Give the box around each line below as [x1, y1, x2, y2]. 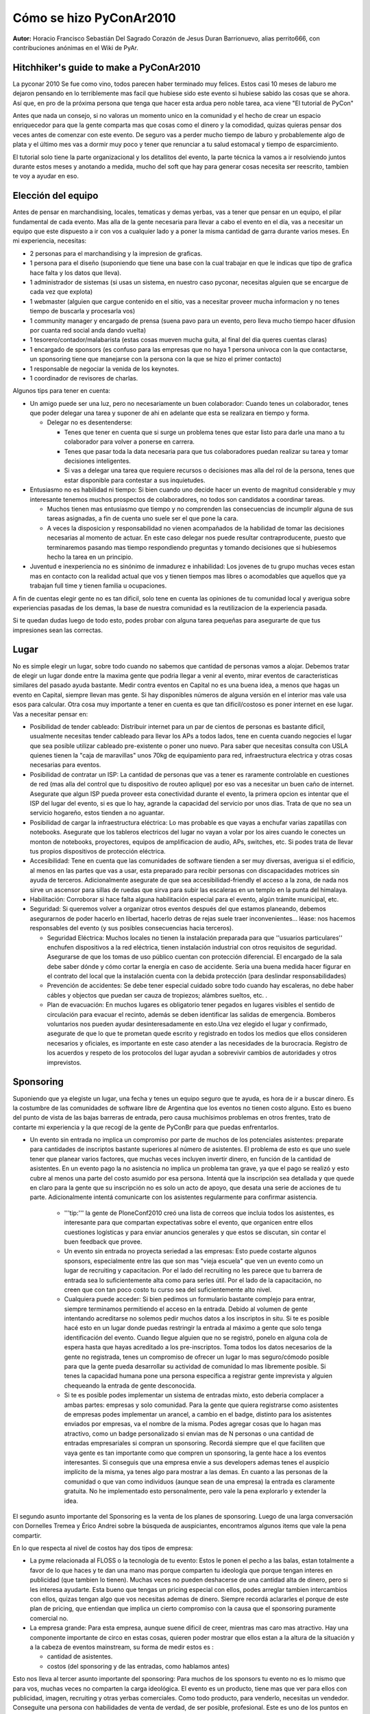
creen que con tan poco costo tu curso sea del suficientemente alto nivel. [64, 1285, 272, 1294]
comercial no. [29, 1614, 69, 1622]
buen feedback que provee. [64, 1238, 143, 1246]
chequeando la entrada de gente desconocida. [64, 1381, 197, 1390]
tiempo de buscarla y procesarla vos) [29, 307, 136, 315]
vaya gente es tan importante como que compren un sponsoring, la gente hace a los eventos [64, 1449, 327, 1457]
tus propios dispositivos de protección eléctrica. [29, 847, 166, 855]
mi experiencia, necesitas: [12, 237, 87, 245]
